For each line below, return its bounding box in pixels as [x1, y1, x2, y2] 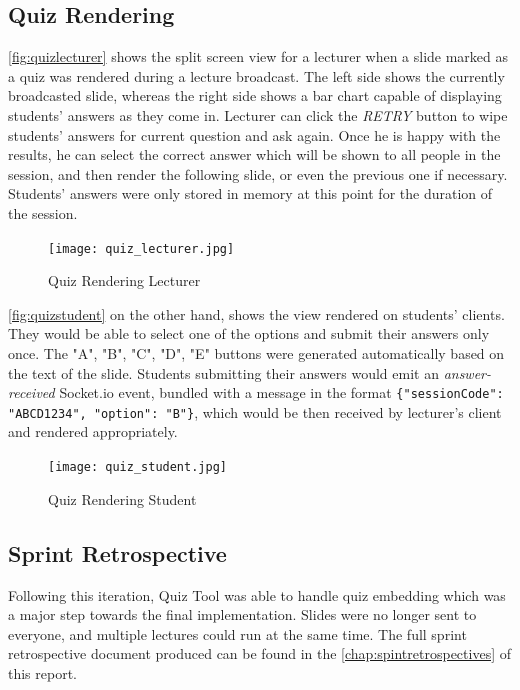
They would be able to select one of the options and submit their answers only [8, 323, 490, 344]
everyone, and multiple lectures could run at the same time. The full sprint [8, 623, 467, 644]
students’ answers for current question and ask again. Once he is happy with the [8, 124, 501, 145]
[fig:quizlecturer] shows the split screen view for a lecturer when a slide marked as [8, 46, 509, 67]
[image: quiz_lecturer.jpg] [48, 241, 235, 256]
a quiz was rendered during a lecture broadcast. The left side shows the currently [8, 65, 505, 86]
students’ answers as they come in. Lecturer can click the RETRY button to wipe [8, 104, 508, 125]
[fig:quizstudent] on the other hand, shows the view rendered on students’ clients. [8, 303, 505, 324]
